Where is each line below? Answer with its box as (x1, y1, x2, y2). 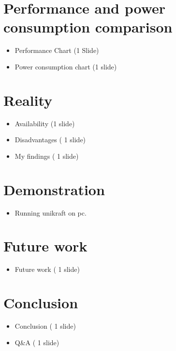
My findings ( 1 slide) (15, 150, 79, 161)
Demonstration (3, 179, 105, 199)
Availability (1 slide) (15, 118, 75, 128)
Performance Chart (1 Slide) (15, 45, 99, 55)
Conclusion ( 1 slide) (15, 320, 76, 331)
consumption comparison (3, 17, 173, 37)
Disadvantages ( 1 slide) (15, 134, 86, 145)
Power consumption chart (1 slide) (15, 61, 117, 71)
